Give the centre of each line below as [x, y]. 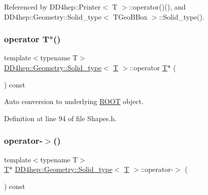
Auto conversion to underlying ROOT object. [74, 101]
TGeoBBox [130, 16]
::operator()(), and [158, 7]
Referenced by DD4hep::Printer [53, 7]
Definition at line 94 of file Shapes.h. [60, 118]
